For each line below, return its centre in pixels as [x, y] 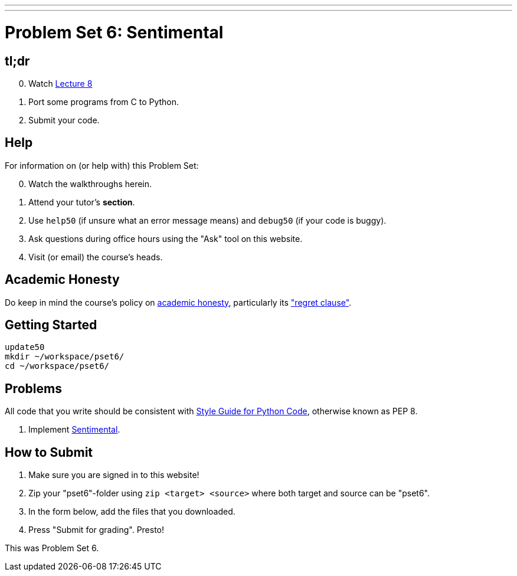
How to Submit [49, 452]
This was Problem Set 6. [52, 548]
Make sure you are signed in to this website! [114, 475]
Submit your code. [64, 120]
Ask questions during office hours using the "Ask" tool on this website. [166, 238]
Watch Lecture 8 [60, 83]
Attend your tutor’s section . [82, 202]
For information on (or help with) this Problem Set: [102, 165]
